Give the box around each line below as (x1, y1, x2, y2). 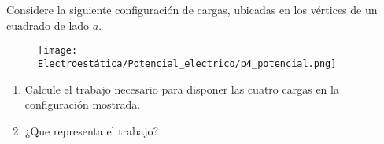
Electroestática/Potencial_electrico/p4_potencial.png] (38, 57, 337, 69)
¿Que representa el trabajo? (24, 122, 159, 138)
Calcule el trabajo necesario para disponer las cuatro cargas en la (24, 80, 339, 97)
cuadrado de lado (6, 17, 90, 33)
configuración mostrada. (24, 96, 141, 113)
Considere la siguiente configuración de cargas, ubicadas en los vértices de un (6, 2, 378, 17)
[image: (38, 45, 78, 57)
